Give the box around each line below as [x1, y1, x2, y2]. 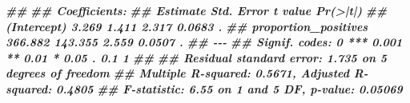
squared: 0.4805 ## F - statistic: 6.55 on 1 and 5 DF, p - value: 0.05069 [6, 80, 403, 97]
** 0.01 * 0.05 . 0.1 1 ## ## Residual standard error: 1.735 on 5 [6, 49, 388, 65]
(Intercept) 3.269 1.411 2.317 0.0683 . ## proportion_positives [6, 18, 368, 34]
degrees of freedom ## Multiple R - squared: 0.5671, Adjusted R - [6, 65, 368, 81]
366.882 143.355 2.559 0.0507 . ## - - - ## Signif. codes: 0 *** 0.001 [6, 34, 403, 50]
